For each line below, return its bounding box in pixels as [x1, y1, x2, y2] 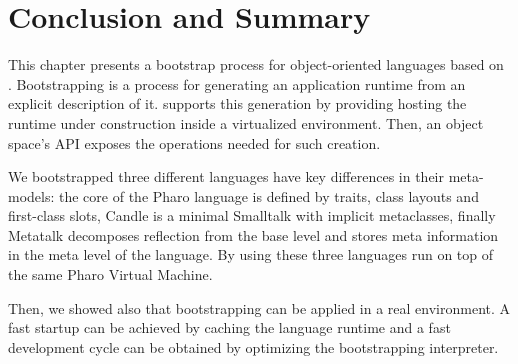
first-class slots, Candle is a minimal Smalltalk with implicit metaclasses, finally [8, 205, 496, 226]
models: [8, 185, 55, 206]
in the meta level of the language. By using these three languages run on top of [8, 244, 494, 265]
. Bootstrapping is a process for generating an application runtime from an [8, 73, 466, 94]
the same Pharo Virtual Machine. [8, 264, 213, 285]
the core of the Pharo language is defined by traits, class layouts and [59, 185, 479, 206]
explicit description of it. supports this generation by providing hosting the [8, 93, 467, 114]
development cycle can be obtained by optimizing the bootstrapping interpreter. [8, 336, 499, 357]
